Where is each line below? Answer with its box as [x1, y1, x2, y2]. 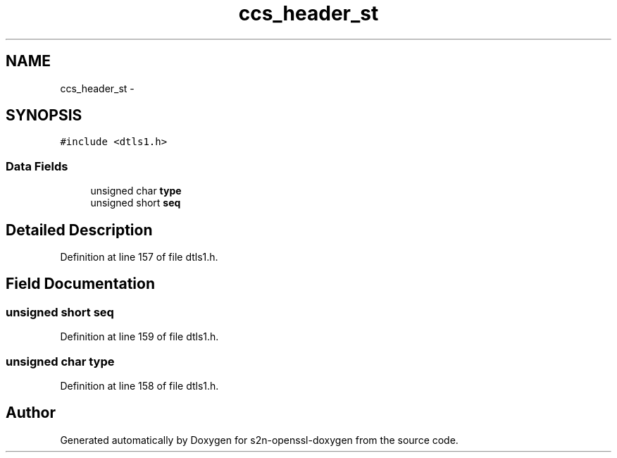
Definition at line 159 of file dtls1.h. [60, 330, 219, 343]
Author [6, 404, 56, 422]
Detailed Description [6, 221, 153, 239]
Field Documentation [6, 275, 155, 293]
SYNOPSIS [6, 106, 82, 125]
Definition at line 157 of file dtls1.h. [60, 251, 218, 264]
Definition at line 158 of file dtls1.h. [60, 380, 219, 392]
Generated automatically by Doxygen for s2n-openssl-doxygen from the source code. [60, 433, 459, 446]
